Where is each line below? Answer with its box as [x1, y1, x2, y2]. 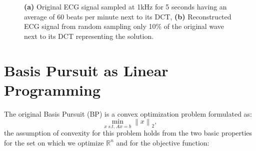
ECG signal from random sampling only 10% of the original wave [24, 21, 224, 31]
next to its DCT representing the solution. [24, 30, 154, 41]
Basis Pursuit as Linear [4, 60, 168, 80]
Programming [4, 79, 100, 100]
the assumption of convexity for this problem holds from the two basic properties [4, 128, 252, 138]
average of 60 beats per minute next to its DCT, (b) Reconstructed [24, 11, 231, 21]
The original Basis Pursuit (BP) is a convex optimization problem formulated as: [4, 108, 252, 119]
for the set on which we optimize [4, 137, 104, 148]
